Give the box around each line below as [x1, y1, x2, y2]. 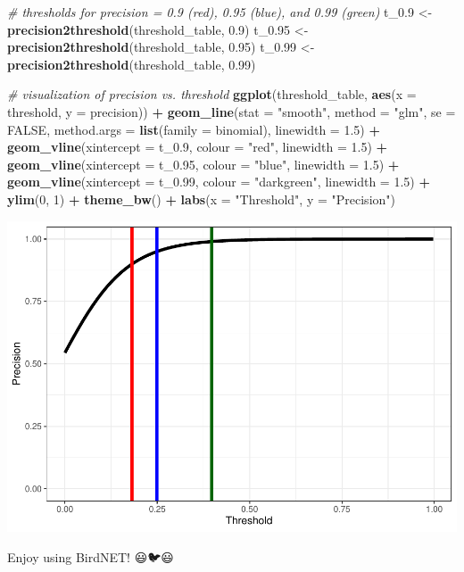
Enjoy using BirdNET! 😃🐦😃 [7, 548, 174, 567]
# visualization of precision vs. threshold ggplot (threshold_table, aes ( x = [7, 85, 417, 104]
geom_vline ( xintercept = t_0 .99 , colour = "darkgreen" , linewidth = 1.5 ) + [7, 172, 430, 191]
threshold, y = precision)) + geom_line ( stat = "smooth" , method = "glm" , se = [7, 102, 456, 120]
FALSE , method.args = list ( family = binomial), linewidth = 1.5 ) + [7, 120, 380, 138]
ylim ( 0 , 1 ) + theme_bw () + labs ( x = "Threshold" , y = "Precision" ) [7, 189, 395, 208]
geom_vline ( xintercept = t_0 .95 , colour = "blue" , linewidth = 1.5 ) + [7, 154, 400, 173]
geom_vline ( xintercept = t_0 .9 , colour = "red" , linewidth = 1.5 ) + [7, 137, 388, 156]
